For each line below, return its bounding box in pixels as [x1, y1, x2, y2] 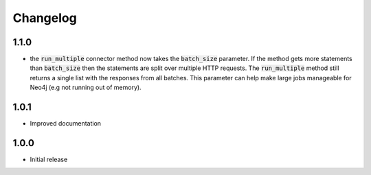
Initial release [30, 155, 68, 164]
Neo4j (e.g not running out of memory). [30, 83, 142, 92]
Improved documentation [30, 119, 102, 128]
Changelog [12, 10, 77, 25]
